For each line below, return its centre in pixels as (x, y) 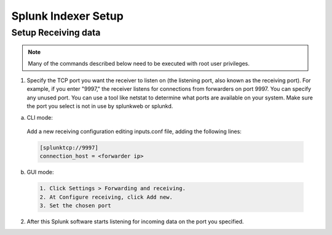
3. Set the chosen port (76, 206)
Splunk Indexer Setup (68, 16)
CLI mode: (40, 117)
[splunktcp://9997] (69, 148)
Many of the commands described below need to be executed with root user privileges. (139, 63)
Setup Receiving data (56, 33)
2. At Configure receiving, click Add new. (106, 197)
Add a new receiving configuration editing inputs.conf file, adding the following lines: (134, 131)
